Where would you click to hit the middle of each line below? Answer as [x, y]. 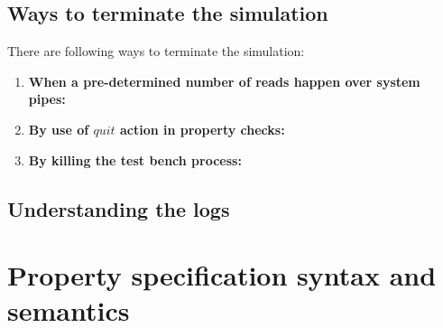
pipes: [47, 99]
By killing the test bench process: [135, 159]
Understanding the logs [119, 208]
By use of [59, 129]
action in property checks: [203, 129]
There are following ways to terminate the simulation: [156, 51]
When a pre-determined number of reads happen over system [224, 81]
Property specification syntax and [222, 275]
